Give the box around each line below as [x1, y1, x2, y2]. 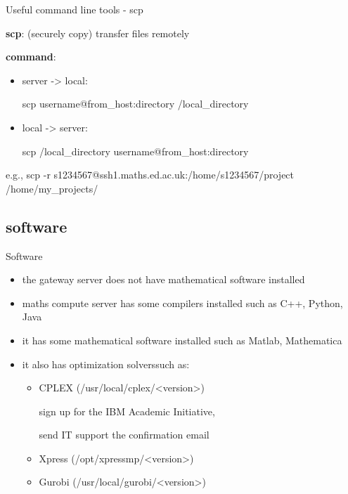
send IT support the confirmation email [39, 427, 210, 442]
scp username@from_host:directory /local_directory [22, 96, 249, 111]
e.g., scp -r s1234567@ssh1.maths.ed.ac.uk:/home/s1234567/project [6, 167, 295, 182]
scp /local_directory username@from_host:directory [22, 143, 249, 158]
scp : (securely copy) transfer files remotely [6, 25, 190, 40]
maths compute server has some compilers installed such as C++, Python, [22, 295, 343, 310]
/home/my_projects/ [6, 181, 98, 195]
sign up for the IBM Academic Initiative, [39, 403, 215, 418]
